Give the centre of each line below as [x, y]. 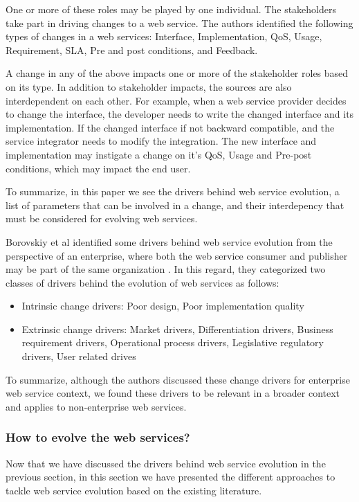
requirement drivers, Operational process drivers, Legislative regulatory [173, 342]
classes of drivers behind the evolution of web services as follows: [142, 282]
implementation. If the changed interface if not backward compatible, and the [170, 127]
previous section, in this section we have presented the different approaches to [171, 477]
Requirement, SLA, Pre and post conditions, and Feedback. [132, 50]
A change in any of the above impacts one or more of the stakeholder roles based [177, 73]
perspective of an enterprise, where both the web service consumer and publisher [177, 255]
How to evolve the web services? [98, 437]
